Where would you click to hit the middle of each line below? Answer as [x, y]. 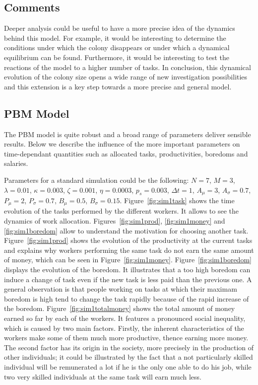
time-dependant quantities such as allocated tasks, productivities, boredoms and [126, 153]
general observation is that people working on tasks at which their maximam [121, 289]
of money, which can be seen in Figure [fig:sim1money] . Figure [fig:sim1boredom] [128, 260]
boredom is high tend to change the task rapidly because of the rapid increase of [127, 298]
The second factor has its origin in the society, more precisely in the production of [129, 347]
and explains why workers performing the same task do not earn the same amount [129, 250]
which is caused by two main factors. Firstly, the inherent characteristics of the [124, 328]
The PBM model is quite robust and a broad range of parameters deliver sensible [128, 134]
